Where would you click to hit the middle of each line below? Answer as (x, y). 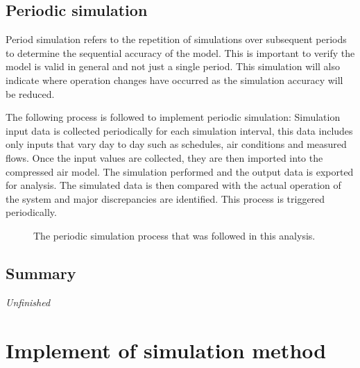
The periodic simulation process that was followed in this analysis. (174, 235)
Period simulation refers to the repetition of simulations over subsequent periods (176, 39)
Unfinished (28, 302)
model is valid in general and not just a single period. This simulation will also (173, 66)
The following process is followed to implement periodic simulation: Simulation (173, 117)
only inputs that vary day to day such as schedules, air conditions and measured (176, 144)
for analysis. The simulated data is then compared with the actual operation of (173, 185)
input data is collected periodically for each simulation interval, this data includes (179, 130)
